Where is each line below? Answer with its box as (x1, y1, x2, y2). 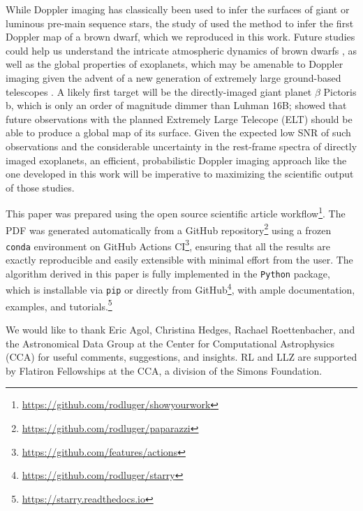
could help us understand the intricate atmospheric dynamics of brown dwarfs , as (6, 43, 357, 57)
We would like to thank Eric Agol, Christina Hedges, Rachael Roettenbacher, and (6, 322, 355, 336)
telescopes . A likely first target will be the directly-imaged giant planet (6, 84, 312, 99)
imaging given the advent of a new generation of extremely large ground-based (6, 70, 341, 85)
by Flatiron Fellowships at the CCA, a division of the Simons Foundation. (6, 363, 323, 377)
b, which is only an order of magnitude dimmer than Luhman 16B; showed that (6, 98, 347, 113)
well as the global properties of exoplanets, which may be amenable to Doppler (6, 57, 343, 71)
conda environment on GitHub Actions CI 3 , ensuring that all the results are (6, 236, 330, 253)
